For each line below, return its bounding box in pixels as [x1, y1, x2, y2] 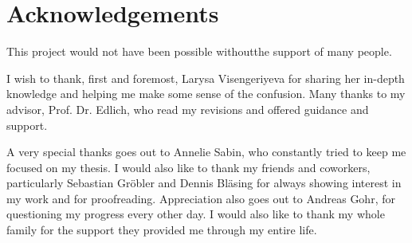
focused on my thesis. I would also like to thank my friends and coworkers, [6, 159, 371, 175]
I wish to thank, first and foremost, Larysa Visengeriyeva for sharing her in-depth [6, 69, 405, 86]
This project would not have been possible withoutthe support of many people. [6, 43, 392, 60]
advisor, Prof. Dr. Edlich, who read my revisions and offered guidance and [6, 100, 369, 117]
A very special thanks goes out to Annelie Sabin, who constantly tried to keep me [6, 143, 406, 160]
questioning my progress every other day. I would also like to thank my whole [6, 206, 385, 222]
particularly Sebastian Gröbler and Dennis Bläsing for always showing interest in [6, 174, 402, 191]
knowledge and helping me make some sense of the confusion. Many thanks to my [6, 85, 406, 102]
